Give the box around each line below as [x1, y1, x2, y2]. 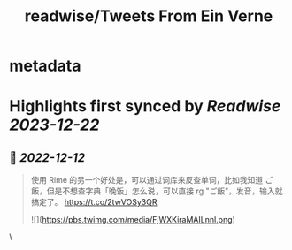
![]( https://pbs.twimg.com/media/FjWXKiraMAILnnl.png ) [30, 215, 236, 225]
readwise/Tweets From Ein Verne [24, 6, 273, 27]
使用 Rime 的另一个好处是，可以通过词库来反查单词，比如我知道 [30, 175, 264, 186]
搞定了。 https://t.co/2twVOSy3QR [30, 197, 158, 208]
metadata [9, 56, 81, 76]
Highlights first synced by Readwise [9, 96, 281, 117]
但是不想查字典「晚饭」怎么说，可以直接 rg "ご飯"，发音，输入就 [46, 186, 283, 196]
